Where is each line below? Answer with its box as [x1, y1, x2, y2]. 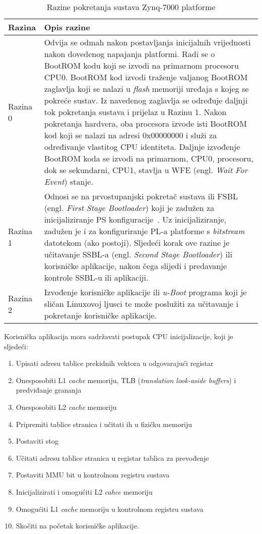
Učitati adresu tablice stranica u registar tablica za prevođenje [16, 452, 209, 463]
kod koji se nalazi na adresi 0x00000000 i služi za [44, 129, 217, 141]
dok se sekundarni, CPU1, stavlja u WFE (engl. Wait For [44, 164, 248, 176]
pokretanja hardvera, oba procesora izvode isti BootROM [44, 118, 247, 129]
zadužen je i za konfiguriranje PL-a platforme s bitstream [44, 225, 245, 237]
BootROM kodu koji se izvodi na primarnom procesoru [44, 60, 239, 71]
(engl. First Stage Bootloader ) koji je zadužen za [44, 202, 215, 213]
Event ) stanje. [44, 176, 93, 187]
